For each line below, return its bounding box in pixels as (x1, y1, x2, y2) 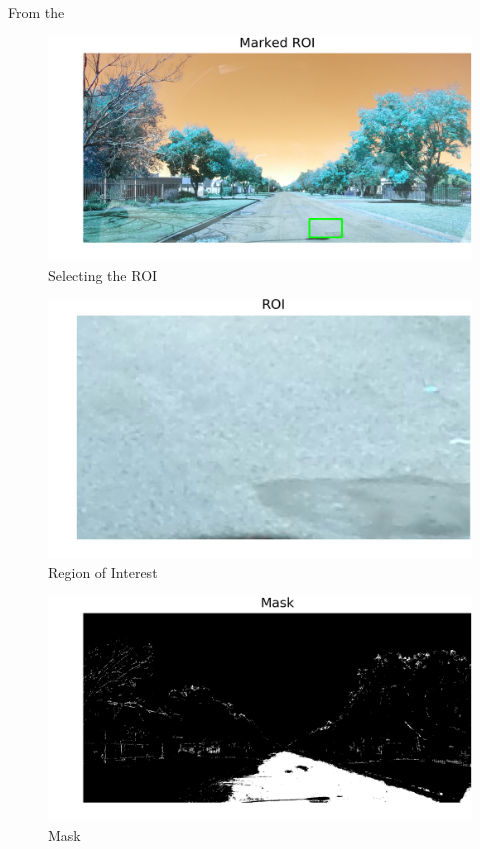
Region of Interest (48, 562, 158, 582)
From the (8, 2, 65, 22)
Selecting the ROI (48, 264, 158, 285)
